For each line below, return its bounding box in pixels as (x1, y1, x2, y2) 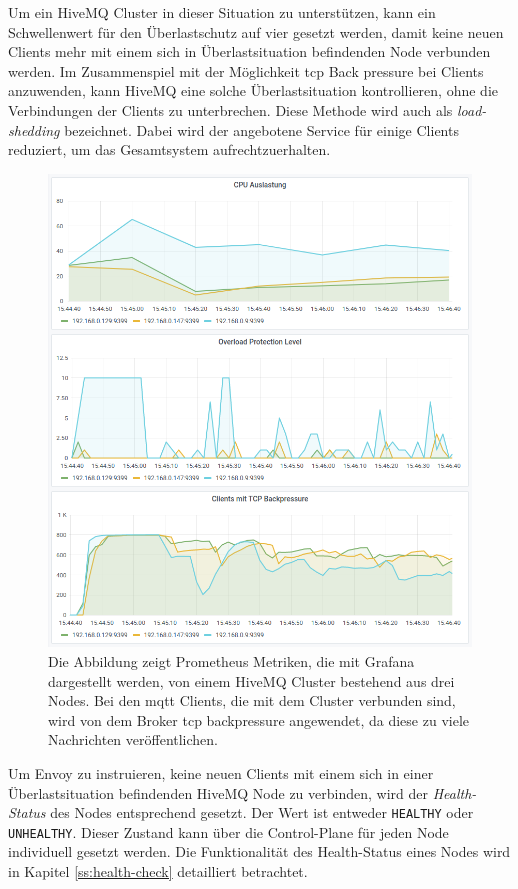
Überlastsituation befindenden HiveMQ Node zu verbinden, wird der (8, 782, 428, 803)
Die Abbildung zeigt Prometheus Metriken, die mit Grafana (48, 650, 415, 671)
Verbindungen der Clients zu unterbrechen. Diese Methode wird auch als (8, 99, 453, 120)
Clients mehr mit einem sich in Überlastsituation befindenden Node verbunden (8, 41, 491, 62)
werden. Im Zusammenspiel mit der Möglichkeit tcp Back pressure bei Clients (8, 60, 484, 81)
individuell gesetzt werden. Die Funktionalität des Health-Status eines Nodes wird (8, 841, 511, 862)
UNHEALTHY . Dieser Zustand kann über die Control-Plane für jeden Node (8, 821, 449, 842)
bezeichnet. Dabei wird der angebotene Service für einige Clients (64, 119, 459, 140)
